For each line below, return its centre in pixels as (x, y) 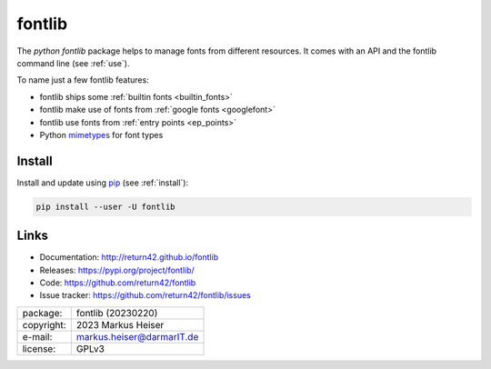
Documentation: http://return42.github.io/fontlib (129, 257)
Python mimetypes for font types (101, 135)
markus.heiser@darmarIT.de (137, 336)
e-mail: (37, 336)
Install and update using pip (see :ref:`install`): (103, 183)
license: (39, 348)
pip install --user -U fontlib (106, 206)
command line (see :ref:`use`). (73, 63)
